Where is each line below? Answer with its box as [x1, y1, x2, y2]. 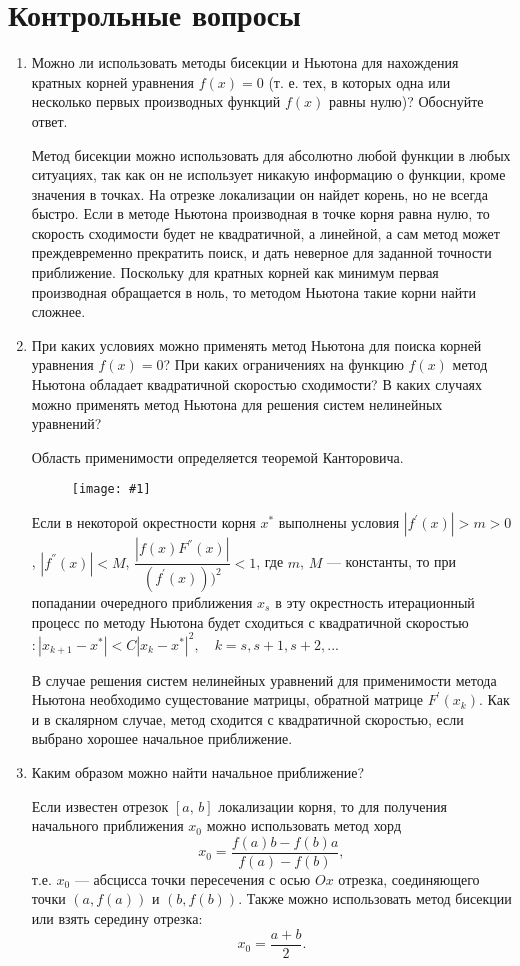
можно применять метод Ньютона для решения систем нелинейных [31, 393, 443, 414]
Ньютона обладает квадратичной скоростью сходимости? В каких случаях [31, 374, 483, 395]
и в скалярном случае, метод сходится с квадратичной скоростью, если [31, 708, 464, 729]
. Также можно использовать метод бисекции [238, 888, 512, 909]
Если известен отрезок [31, 795, 169, 816]
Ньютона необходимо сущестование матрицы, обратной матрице [31, 689, 424, 710]
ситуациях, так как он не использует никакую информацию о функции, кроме [31, 164, 506, 185]
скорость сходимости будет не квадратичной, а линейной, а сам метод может [31, 222, 500, 243]
